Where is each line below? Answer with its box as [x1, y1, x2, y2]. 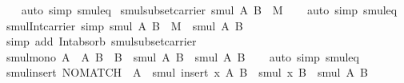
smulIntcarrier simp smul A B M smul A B [6, 17, 243, 34]
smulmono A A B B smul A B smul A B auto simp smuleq [6, 48, 359, 65]
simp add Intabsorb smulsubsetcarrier [6, 33, 197, 49]
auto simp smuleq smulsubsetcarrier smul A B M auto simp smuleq [21, 2, 398, 18]
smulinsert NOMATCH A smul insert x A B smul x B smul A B [6, 64, 368, 81]
